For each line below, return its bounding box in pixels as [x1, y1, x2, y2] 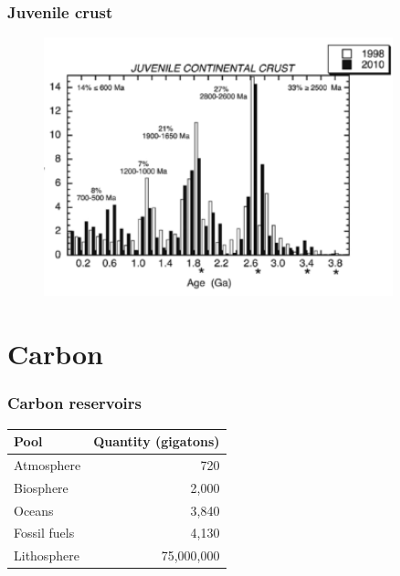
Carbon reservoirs [7, 392, 142, 414]
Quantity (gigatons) [93, 432, 220, 451]
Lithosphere [14, 546, 79, 565]
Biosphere [14, 477, 68, 497]
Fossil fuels [14, 523, 75, 542]
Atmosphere [14, 455, 81, 474]
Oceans [14, 500, 54, 519]
